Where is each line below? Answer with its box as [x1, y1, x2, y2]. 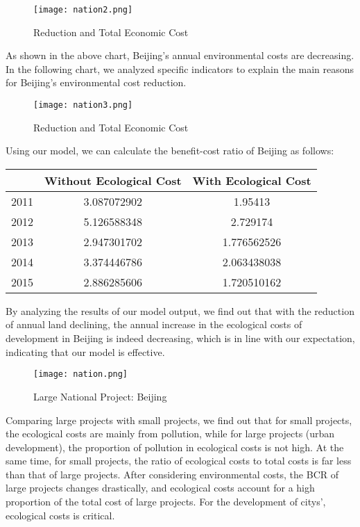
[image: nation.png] [33, 369, 128, 380]
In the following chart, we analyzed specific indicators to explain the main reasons [6, 61, 354, 76]
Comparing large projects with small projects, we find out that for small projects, [6, 412, 352, 427]
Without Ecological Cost [44, 172, 182, 188]
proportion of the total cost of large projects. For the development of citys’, [6, 494, 326, 509]
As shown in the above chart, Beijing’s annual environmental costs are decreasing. [6, 48, 354, 63]
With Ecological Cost [192, 172, 311, 188]
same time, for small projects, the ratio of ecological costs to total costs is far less [6, 453, 352, 468]
